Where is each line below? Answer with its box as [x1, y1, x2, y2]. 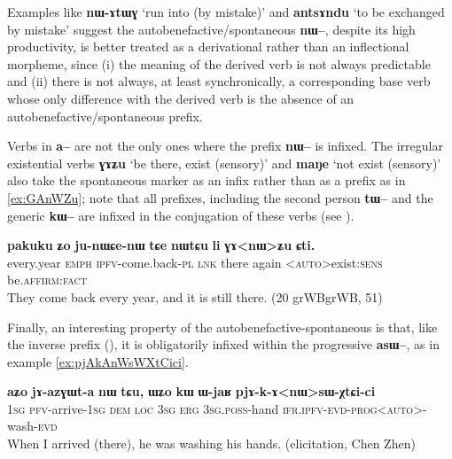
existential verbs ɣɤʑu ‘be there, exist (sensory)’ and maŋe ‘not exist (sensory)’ [7, 153, 441, 172]
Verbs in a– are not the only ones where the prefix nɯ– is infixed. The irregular [7, 136, 443, 155]
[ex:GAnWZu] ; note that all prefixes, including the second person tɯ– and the [7, 188, 433, 206]
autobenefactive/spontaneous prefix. [7, 106, 203, 125]
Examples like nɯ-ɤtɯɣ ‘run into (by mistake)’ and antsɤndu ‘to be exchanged [7, 3, 445, 20]
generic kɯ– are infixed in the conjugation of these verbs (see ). [7, 206, 355, 224]
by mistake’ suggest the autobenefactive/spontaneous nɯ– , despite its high [7, 19, 416, 38]
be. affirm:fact [7, 270, 87, 289]
